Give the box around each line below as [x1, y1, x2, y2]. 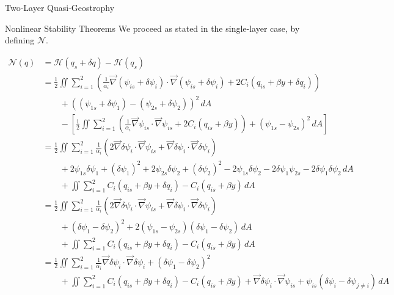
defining [5, 34, 35, 46]
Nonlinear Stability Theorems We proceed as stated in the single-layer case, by [5, 21, 300, 34]
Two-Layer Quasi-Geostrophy [5, 1, 115, 13]
